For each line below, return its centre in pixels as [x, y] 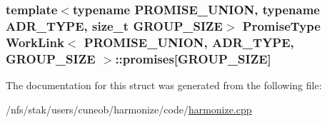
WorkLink [35, 42]
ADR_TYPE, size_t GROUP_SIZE [114, 25]
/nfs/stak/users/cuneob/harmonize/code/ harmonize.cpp [129, 109]
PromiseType [281, 25]
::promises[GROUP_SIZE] [193, 58]
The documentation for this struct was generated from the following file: [164, 85]
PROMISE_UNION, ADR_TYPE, [189, 42]
